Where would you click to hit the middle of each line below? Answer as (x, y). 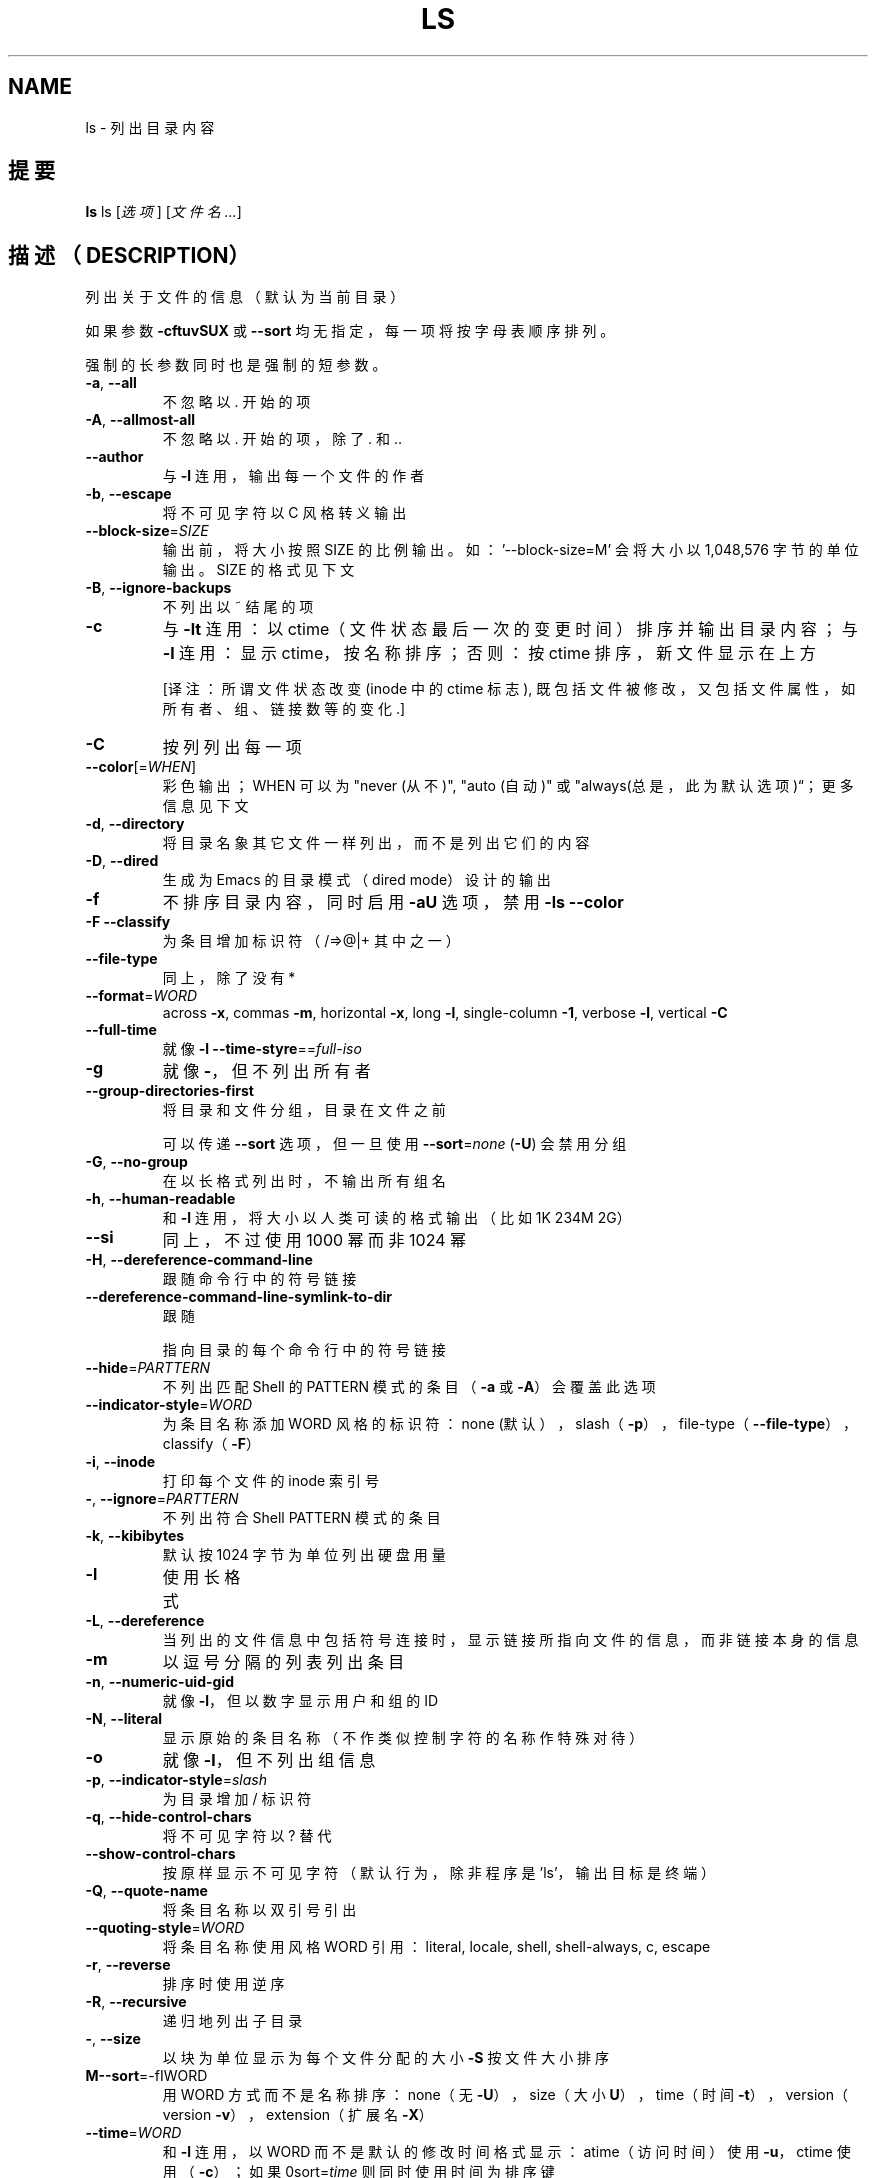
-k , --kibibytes (135, 1536)
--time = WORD (133, 2133)
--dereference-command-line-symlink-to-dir (238, 1297)
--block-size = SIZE (147, 531)
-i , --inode (120, 1462)
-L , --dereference (145, 1621)
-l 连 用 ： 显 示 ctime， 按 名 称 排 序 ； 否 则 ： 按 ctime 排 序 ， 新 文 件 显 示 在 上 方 (489, 653)
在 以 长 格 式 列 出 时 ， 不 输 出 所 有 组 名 (304, 1181)
